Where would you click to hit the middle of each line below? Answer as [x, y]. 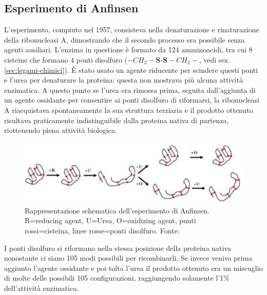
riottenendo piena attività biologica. [61, 130]
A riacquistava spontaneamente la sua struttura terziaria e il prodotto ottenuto [129, 110]
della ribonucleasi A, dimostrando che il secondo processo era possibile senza [125, 39]
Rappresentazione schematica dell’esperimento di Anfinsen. [117, 210]
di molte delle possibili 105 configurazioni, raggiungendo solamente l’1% [117, 278]
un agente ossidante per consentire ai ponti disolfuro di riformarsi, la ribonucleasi [132, 100]
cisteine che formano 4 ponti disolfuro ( [66, 59]
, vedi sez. [214, 59]
